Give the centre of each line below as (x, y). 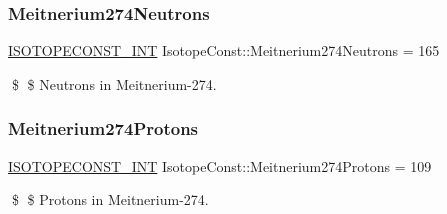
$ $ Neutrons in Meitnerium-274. (114, 83)
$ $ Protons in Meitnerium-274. (110, 199)
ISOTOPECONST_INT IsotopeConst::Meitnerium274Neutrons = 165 (224, 50)
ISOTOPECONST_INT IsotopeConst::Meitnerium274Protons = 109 (220, 165)
